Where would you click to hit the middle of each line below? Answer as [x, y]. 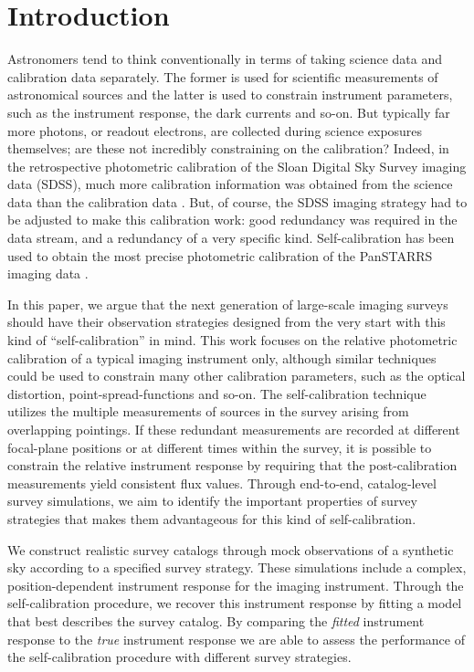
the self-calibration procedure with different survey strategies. [179, 657]
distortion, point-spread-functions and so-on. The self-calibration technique [217, 393]
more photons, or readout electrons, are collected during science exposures [215, 130]
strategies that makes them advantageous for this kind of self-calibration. [212, 518]
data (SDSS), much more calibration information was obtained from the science [230, 184]
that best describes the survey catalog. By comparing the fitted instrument [216, 620]
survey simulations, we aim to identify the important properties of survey [212, 501]
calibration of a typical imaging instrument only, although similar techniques [222, 357]
